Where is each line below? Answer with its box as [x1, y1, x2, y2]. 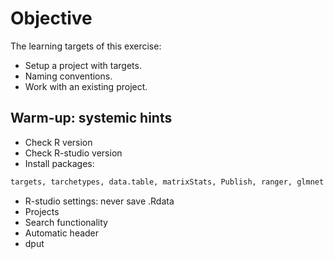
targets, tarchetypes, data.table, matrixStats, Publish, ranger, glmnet [10, 177, 325, 187]
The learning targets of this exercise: [10, 40, 162, 52]
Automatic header [24, 227, 100, 239]
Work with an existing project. [24, 80, 148, 92]
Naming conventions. [24, 70, 113, 82]
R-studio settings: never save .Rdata [24, 195, 175, 207]
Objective [10, 7, 93, 30]
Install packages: [24, 157, 95, 169]
